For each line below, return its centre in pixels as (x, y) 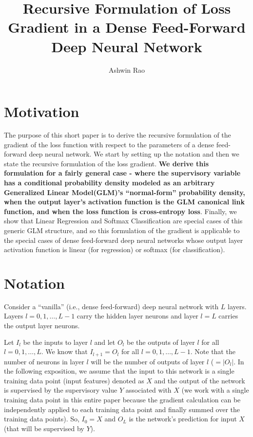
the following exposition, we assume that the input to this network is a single (119, 371)
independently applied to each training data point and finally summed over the (122, 409)
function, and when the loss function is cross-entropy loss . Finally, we (120, 211)
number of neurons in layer (44, 361)
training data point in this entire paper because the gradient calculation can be (122, 400)
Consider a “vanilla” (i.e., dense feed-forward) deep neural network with (111, 306)
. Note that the (213, 351)
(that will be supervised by (44, 428)
